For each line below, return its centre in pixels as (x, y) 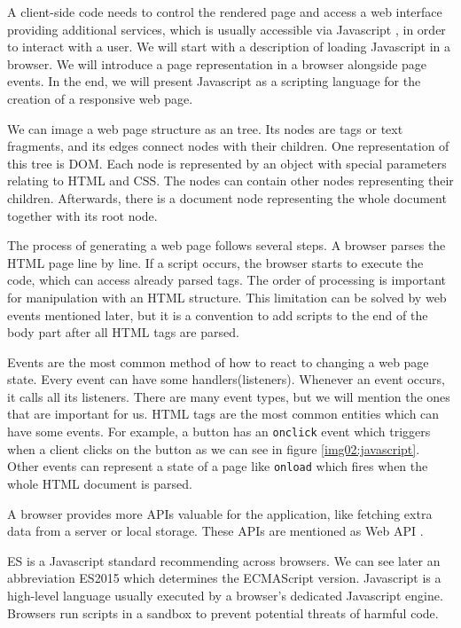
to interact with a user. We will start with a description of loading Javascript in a (229, 47)
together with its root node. (82, 215)
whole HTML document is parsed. (100, 483)
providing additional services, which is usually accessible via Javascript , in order (227, 29)
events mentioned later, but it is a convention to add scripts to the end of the (218, 314)
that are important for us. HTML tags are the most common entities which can (223, 414)
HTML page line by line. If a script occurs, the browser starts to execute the (215, 262)
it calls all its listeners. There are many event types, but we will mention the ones (229, 396)
